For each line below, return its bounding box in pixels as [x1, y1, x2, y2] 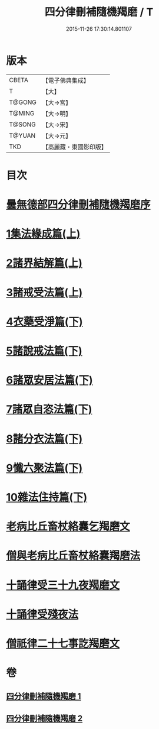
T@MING [9, 109, 35, 117]
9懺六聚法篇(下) [6, 461, 83, 475]
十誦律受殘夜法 [6, 607, 79, 621]
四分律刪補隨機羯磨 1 [6, 691, 81, 701]
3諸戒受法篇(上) [6, 286, 83, 299]
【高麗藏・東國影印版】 [42, 142, 107, 151]
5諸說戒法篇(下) [6, 344, 82, 358]
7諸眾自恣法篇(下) [6, 403, 92, 416]
